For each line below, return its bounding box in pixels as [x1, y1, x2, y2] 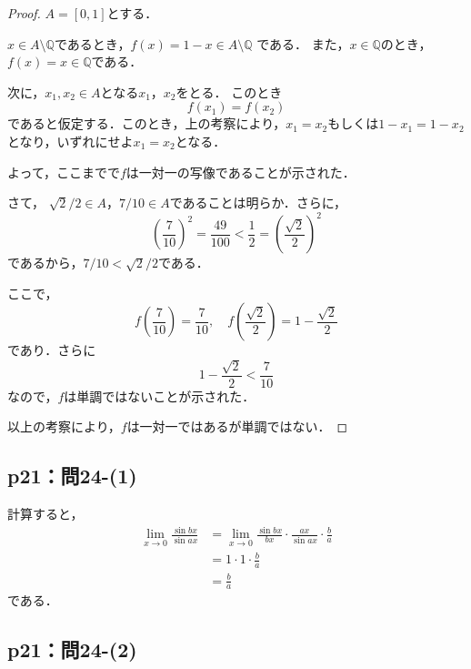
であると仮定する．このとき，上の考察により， [7, 114, 286, 133]
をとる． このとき [175, 82, 283, 101]
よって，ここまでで [7, 162, 120, 181]
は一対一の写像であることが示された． [125, 162, 356, 181]
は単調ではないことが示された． [64, 386, 256, 405]
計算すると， [7, 504, 84, 523]
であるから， [7, 253, 84, 272]
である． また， [256, 34, 350, 53]
